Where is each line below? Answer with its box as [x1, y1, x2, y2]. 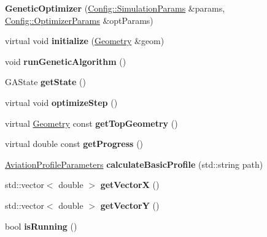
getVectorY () [100, 198, 160, 211]
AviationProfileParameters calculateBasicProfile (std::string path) [5, 157, 263, 170]
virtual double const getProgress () [5, 137, 144, 150]
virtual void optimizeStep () [5, 96, 118, 108]
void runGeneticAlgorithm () [5, 55, 126, 67]
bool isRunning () [5, 219, 77, 232]
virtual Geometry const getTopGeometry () [5, 116, 178, 129]
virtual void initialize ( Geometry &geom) [5, 34, 164, 47]
